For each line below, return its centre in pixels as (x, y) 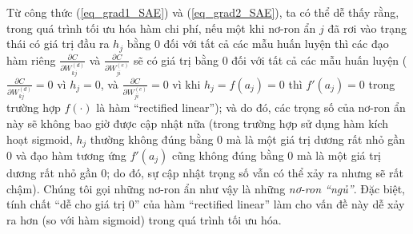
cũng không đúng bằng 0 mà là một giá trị (277, 155)
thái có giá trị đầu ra (58, 44)
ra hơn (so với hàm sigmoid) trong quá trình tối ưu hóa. (144, 219)
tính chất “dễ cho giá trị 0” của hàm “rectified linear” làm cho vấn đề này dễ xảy (206, 204)
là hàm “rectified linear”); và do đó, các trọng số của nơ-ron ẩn (251, 107)
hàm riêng (31, 59)
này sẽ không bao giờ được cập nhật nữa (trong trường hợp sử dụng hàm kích (198, 123)
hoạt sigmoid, (40, 139)
